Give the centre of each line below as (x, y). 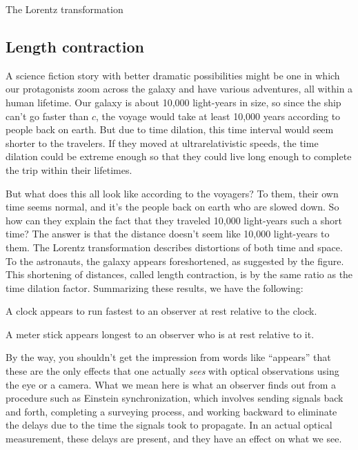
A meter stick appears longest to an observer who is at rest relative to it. (160, 334)
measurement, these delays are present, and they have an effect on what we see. (174, 439)
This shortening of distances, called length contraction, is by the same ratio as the (179, 274)
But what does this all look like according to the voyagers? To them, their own (172, 193)
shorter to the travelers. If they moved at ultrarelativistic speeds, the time (162, 143)
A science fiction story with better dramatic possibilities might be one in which (173, 75)
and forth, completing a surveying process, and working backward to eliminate (171, 411)
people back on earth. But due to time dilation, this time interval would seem (170, 129)
